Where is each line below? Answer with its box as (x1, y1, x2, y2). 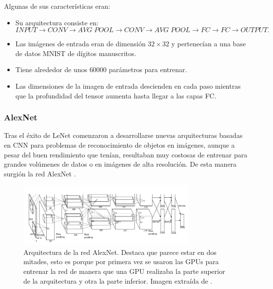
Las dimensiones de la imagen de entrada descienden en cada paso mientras (15, 80, 241, 91)
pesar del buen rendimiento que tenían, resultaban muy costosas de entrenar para (4, 149, 248, 159)
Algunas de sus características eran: (4, 1, 110, 11)
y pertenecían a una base (171, 39, 246, 49)
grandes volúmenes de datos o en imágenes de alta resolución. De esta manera (4, 159, 237, 169)
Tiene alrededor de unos (15, 64, 87, 75)
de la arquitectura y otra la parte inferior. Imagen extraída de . (23, 275, 213, 286)
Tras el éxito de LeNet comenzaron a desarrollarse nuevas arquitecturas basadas (4, 130, 243, 140)
